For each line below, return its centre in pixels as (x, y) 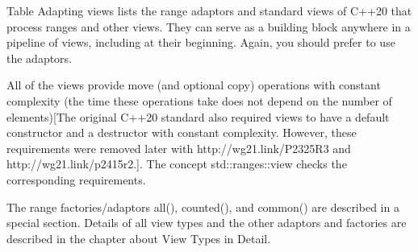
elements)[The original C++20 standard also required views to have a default (198, 116)
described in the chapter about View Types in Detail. (139, 238)
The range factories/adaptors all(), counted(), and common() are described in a (203, 207)
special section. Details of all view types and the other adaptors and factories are (207, 223)
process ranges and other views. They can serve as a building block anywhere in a (209, 26)
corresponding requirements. (76, 179)
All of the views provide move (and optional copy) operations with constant (194, 85)
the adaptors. (40, 58)
